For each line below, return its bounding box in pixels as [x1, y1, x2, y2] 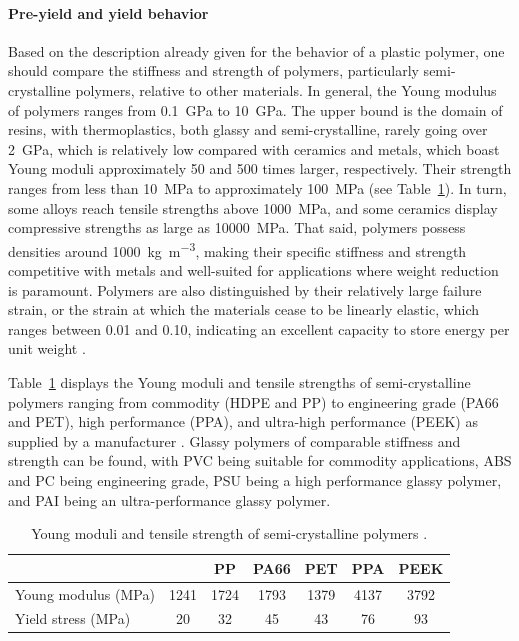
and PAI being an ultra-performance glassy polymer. [8, 489, 331, 510]
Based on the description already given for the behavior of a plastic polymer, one [8, 40, 505, 61]
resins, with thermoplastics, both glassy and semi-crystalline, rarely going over [8, 119, 488, 140]
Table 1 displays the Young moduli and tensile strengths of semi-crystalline [8, 371, 471, 392]
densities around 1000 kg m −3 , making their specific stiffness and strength [8, 237, 467, 261]
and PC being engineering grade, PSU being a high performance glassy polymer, [8, 469, 502, 490]
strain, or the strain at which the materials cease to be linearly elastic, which [8, 299, 480, 320]
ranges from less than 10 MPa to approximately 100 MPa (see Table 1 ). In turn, [8, 177, 507, 198]
